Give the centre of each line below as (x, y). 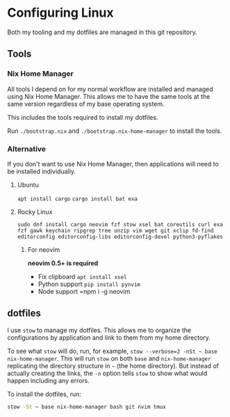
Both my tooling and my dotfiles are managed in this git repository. (102, 32)
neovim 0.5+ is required (63, 263)
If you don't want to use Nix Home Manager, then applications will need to (113, 164)
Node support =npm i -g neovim (84, 291)
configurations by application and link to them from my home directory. (109, 337)
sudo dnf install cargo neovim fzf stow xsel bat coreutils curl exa (120, 224)
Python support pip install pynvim (89, 284)
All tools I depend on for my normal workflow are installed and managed (110, 89)
